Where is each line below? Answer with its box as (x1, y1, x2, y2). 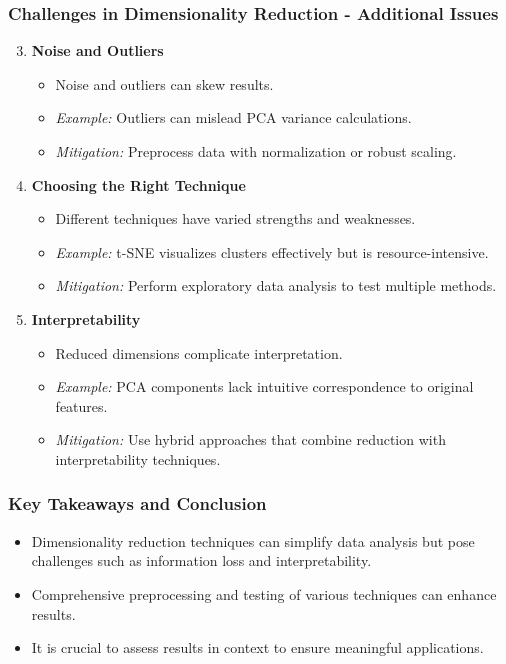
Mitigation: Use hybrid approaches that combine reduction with (55, 429, 446, 450)
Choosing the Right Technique (31, 174, 246, 195)
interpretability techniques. (55, 448, 221, 469)
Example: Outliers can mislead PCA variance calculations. (55, 107, 412, 128)
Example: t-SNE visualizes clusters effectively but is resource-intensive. (55, 241, 489, 262)
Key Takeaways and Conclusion (8, 491, 267, 516)
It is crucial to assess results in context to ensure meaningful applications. (31, 637, 484, 658)
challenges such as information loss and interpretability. (31, 550, 372, 571)
